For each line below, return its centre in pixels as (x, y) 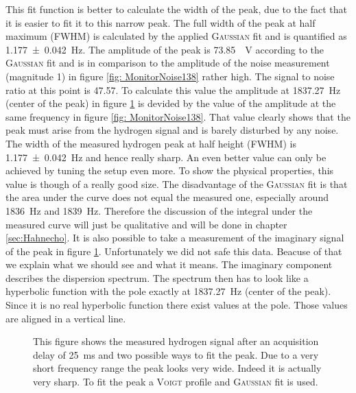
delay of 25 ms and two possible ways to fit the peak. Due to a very (176, 354)
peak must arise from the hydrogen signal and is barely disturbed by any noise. (172, 130)
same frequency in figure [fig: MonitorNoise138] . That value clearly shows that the (178, 116)
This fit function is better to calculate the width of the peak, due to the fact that (176, 9)
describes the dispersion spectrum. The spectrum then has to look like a (157, 277)
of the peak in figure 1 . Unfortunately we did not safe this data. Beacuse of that (174, 251)
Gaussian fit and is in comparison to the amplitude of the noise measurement (168, 63)
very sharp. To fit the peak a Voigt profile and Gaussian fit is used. (176, 382)
